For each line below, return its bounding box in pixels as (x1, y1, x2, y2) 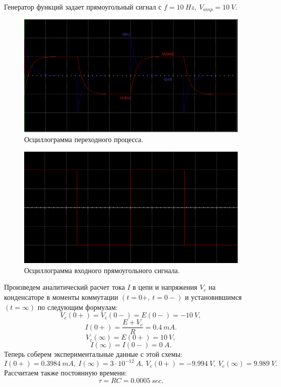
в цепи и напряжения (132, 282, 197, 292)
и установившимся (185, 291, 242, 302)
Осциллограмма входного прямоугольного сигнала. (24, 265, 180, 275)
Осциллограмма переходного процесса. (24, 134, 144, 145)
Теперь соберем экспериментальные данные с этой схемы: (4, 349, 182, 359)
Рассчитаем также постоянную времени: (4, 367, 127, 378)
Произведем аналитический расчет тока (4, 282, 125, 292)
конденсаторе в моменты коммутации (4, 291, 118, 302)
